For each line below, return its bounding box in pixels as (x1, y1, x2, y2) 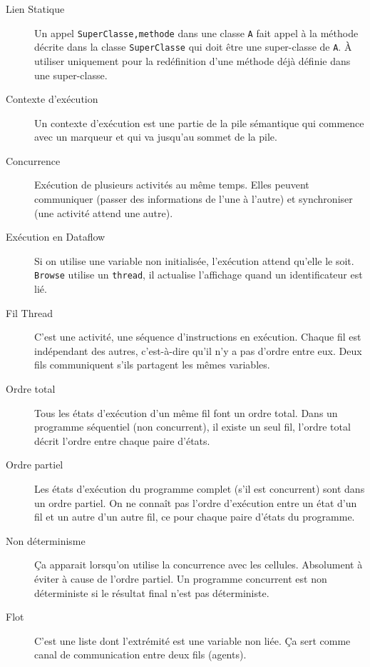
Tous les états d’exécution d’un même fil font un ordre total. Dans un (34, 405, 338, 420)
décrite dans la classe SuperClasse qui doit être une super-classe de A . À (34, 39, 352, 54)
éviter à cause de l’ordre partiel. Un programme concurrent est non (34, 571, 327, 586)
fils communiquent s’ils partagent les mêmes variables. (34, 357, 270, 372)
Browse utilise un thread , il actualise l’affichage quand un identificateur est (34, 267, 363, 282)
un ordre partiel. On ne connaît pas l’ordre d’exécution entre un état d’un (34, 495, 357, 510)
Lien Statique (6, 1, 65, 16)
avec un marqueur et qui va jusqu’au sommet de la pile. (34, 129, 277, 144)
